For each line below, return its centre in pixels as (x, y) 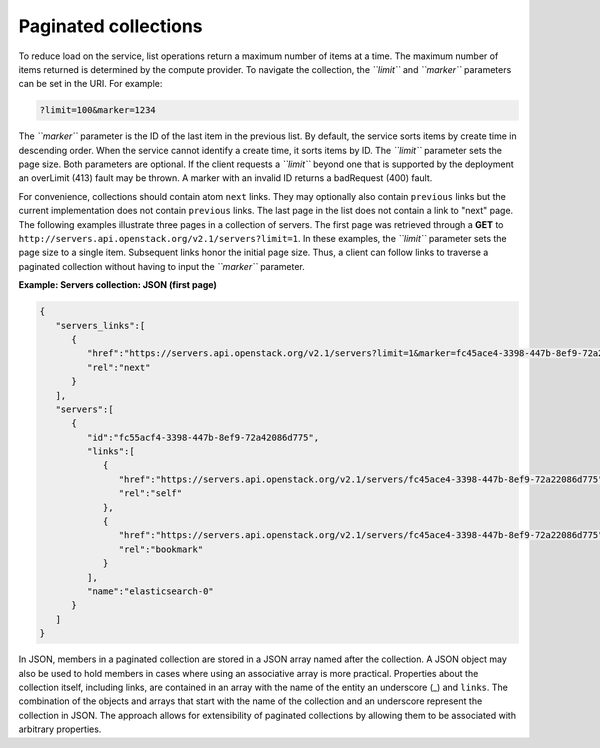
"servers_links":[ (100, 325)
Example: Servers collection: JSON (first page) (117, 285)
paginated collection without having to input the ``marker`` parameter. (161, 266)
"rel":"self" (150, 493)
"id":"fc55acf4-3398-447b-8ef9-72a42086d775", (203, 437)
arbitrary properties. (60, 729)
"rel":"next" (118, 367)
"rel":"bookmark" (161, 549)
